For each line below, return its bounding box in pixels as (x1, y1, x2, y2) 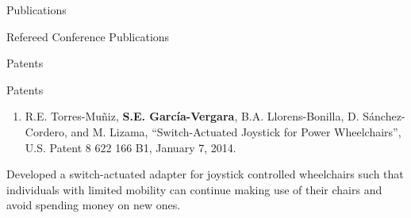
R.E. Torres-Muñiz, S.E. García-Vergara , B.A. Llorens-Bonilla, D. (25, 108, 359, 124)
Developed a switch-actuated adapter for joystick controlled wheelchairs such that (6, 166, 404, 182)
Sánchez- (363, 108, 405, 124)
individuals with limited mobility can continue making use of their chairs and (6, 181, 382, 197)
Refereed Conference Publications (6, 28, 170, 44)
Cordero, (25, 123, 67, 140)
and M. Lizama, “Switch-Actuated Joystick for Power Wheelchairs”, (71, 123, 401, 140)
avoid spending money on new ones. (6, 197, 181, 213)
